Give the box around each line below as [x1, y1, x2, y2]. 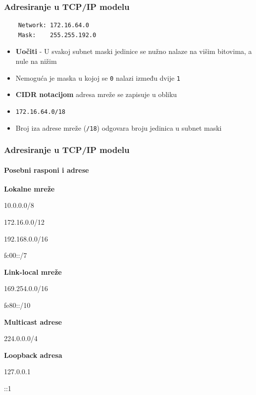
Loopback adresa [4, 349, 62, 360]
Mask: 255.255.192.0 [18, 31, 97, 39]
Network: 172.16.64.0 [18, 22, 89, 29]
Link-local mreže [4, 266, 62, 277]
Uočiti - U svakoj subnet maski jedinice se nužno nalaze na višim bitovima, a [15, 46, 252, 56]
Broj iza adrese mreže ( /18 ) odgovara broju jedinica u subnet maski [15, 122, 222, 133]
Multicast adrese [4, 316, 62, 327]
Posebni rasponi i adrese [4, 164, 89, 175]
